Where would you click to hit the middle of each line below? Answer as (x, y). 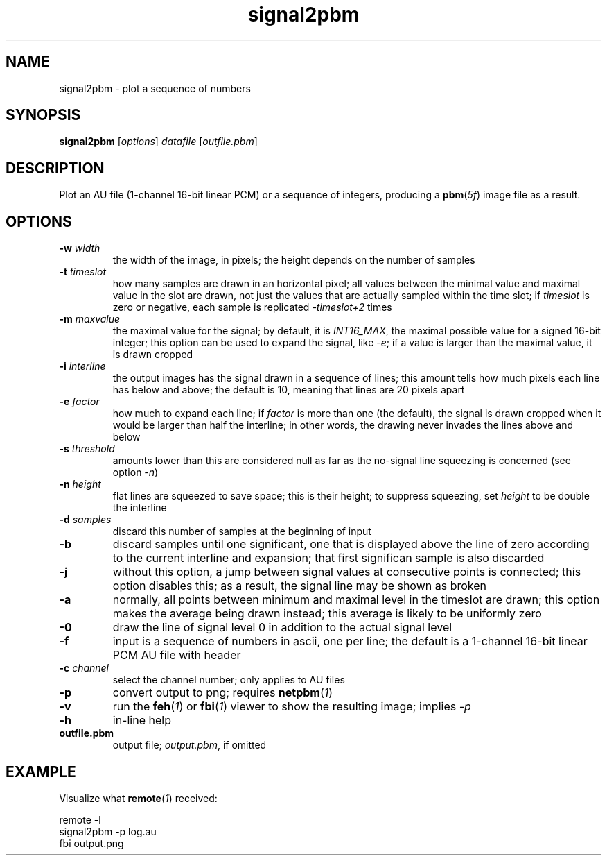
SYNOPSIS (43, 115)
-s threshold (87, 449)
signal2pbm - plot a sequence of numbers (155, 88)
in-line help (142, 721)
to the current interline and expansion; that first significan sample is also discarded (328, 558)
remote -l (80, 819)
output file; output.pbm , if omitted (190, 745)
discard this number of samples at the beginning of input (242, 531)
